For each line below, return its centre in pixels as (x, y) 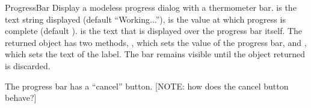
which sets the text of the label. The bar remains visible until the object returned (155, 54)
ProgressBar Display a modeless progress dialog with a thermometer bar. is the (151, 7)
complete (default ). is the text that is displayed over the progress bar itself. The (154, 31)
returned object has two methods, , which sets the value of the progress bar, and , (156, 42)
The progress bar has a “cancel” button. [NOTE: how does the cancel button (147, 86)
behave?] (21, 98)
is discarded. (28, 65)
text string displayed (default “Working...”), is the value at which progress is (145, 19)
